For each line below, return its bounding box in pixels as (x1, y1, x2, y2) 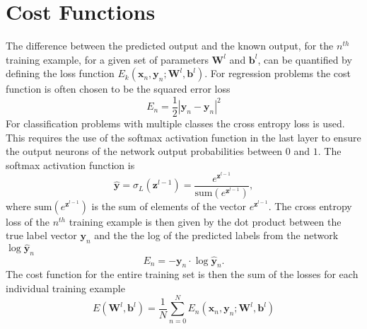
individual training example (6, 280, 125, 295)
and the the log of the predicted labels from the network (94, 228, 339, 243)
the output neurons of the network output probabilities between (6, 144, 283, 158)
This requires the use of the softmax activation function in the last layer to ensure (6, 129, 361, 144)
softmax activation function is (6, 157, 135, 172)
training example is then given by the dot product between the (69, 214, 342, 229)
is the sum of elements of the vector (91, 198, 246, 213)
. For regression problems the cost (204, 66, 351, 81)
